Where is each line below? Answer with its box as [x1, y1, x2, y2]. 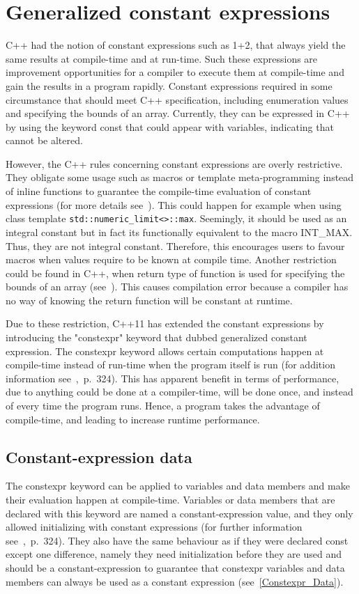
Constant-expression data [6, 446, 192, 467]
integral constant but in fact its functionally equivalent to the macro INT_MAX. [6, 224, 353, 239]
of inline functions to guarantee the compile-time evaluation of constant [6, 184, 312, 198]
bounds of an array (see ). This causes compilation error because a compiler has [6, 279, 349, 294]
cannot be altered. [6, 133, 83, 148]
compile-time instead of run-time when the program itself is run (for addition [6, 357, 335, 372]
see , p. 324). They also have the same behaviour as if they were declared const [6, 533, 349, 547]
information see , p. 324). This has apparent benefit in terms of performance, [6, 370, 339, 385]
